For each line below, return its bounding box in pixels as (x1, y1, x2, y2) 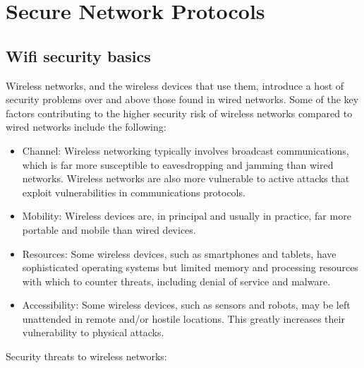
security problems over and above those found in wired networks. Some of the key (6, 92, 359, 107)
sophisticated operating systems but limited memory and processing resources (22, 260, 358, 275)
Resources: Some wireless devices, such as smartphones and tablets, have (22, 246, 336, 261)
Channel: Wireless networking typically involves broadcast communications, (22, 143, 349, 158)
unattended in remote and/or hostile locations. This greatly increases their (22, 311, 345, 326)
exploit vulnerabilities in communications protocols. (22, 184, 245, 199)
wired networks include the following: (6, 119, 166, 134)
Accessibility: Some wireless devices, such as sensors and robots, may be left (22, 297, 351, 312)
